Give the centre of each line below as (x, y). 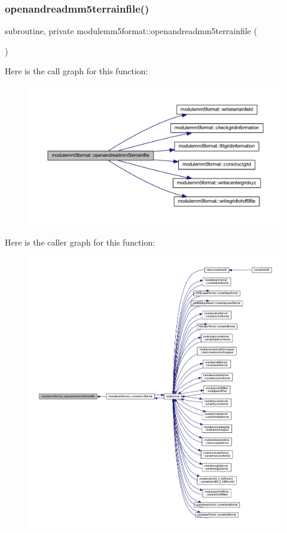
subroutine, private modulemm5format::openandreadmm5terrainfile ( (131, 31)
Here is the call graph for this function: (77, 71)
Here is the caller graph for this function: (80, 242)
